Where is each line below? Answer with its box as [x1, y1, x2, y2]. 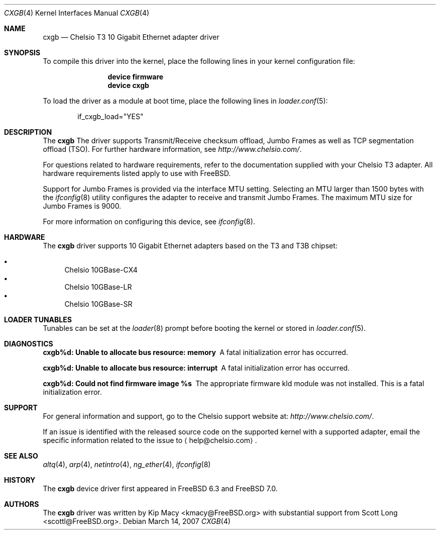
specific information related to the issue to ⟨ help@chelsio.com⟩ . [43, 436, 257, 444]
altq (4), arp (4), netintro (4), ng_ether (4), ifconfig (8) [43, 460, 211, 469]
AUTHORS [4, 500, 39, 508]
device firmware [107, 72, 164, 81]
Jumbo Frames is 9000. [43, 202, 122, 210]
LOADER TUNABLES [4, 315, 72, 324]
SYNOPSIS [4, 48, 41, 57]
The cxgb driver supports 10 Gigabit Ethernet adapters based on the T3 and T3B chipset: [43, 241, 338, 250]
